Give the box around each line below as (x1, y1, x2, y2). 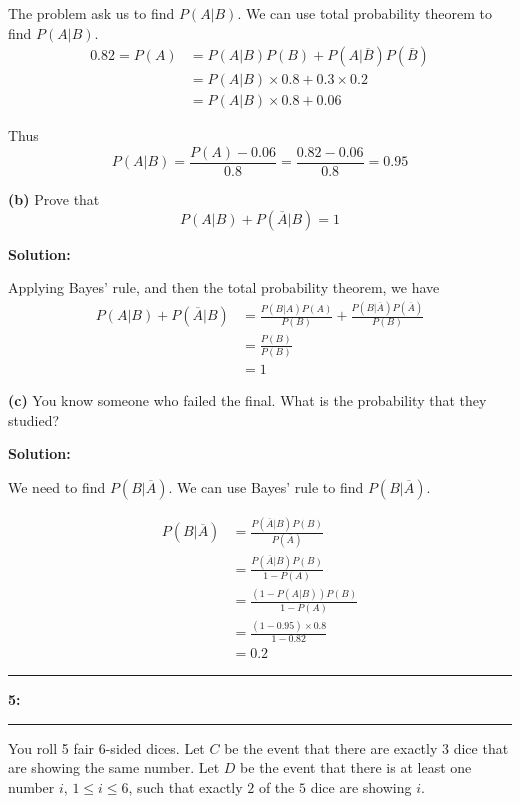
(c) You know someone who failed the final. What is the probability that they (8, 390, 487, 411)
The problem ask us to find (8, 3, 175, 23)
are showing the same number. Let (8, 757, 220, 778)
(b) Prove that (8, 188, 100, 209)
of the (258, 776, 295, 797)
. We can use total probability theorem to (237, 3, 492, 23)
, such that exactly (128, 776, 243, 797)
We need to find (8, 476, 106, 497)
